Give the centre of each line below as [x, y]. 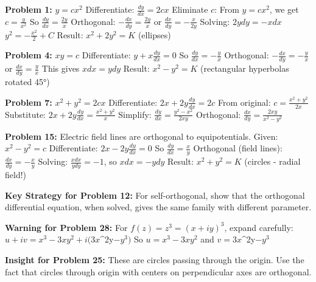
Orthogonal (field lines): [238, 148]
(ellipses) [154, 34]
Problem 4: [29, 55]
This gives [61, 68]
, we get [284, 9]
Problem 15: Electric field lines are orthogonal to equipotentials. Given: [142, 136]
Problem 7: [29, 102]
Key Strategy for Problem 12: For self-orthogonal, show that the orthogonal [155, 195]
